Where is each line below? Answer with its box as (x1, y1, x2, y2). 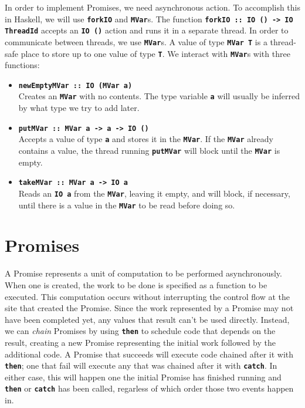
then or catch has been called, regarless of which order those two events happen (5, 382, 294, 394)
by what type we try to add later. (18, 102, 140, 114)
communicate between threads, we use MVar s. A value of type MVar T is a (5, 35, 267, 48)
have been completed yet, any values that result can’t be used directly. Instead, (5, 313, 290, 325)
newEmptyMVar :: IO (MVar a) (18, 81, 133, 90)
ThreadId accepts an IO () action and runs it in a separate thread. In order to (5, 24, 289, 36)
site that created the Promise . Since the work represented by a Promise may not (5, 302, 294, 314)
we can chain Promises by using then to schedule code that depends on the (5, 325, 276, 337)
